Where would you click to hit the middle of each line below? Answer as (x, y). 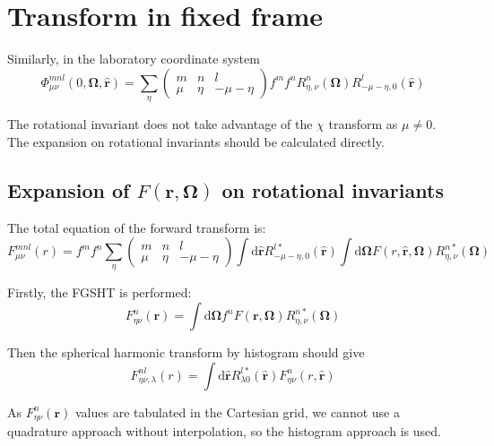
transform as (363, 124)
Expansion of (69, 189)
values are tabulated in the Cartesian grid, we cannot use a (237, 412)
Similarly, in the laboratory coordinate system (134, 59)
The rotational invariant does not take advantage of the (160, 124)
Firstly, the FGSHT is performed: (100, 292)
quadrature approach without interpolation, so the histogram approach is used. (224, 431)
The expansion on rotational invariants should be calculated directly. (196, 141)
